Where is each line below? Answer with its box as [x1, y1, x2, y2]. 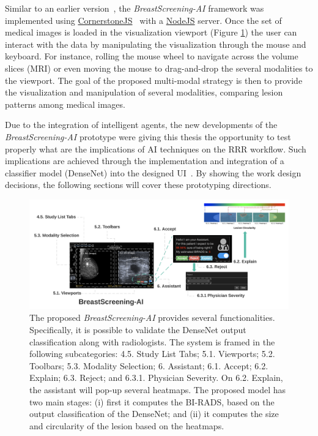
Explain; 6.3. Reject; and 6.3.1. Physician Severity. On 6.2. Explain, [29, 371, 283, 384]
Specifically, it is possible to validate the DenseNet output [29, 323, 246, 336]
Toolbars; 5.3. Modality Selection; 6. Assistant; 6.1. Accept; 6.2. [29, 359, 268, 372]
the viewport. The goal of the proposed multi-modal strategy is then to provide [5, 73, 303, 86]
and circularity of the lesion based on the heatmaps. [29, 419, 224, 432]
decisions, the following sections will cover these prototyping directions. [5, 178, 272, 191]
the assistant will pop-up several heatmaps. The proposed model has [29, 383, 286, 396]
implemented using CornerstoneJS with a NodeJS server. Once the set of [5, 13, 282, 26]
